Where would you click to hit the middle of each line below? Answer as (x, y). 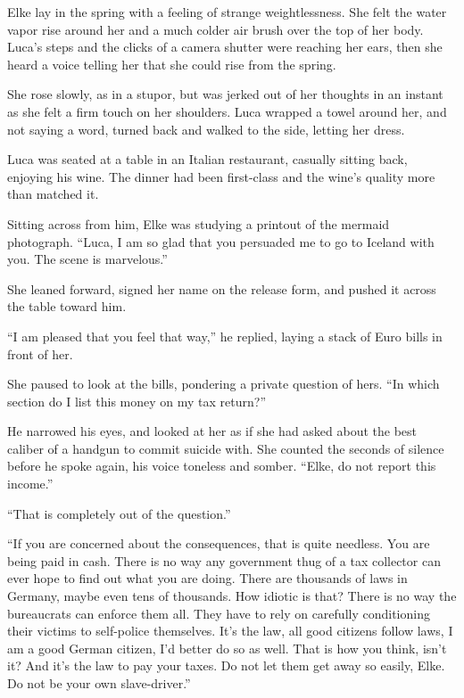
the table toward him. (67, 306)
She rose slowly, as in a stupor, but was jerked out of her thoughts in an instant (225, 94)
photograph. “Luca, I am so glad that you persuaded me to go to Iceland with (221, 241)
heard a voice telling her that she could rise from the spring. (172, 64)
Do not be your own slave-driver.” (99, 683)
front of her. (40, 353)
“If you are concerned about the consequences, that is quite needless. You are (219, 543)
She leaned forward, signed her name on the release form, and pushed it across (222, 288)
